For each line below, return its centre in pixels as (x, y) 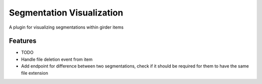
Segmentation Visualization (66, 13)
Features (23, 41)
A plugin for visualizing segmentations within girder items (66, 27)
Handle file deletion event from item (57, 59)
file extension (35, 73)
